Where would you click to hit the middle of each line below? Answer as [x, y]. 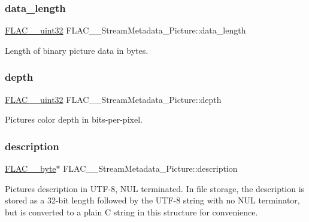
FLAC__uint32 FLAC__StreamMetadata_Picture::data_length [125, 30]
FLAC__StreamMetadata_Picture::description [150, 168]
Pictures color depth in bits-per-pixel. [74, 119]
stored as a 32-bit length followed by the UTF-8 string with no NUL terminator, [152, 200]
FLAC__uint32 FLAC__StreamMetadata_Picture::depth [113, 99]
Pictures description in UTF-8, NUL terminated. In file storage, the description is [155, 188]
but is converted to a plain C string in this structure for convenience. [131, 212]
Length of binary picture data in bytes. [77, 50]
